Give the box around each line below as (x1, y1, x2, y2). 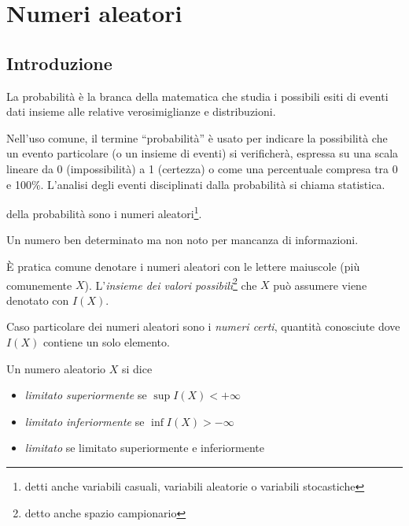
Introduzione (6, 50, 112, 75)
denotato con (6, 291, 69, 308)
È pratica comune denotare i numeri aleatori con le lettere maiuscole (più (6, 257, 360, 274)
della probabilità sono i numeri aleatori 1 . (6, 203, 202, 221)
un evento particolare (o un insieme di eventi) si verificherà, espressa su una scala (6, 145, 399, 161)
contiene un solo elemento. (42, 334, 170, 350)
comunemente (6, 276, 72, 293)
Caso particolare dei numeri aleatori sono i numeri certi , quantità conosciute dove (6, 318, 400, 335)
